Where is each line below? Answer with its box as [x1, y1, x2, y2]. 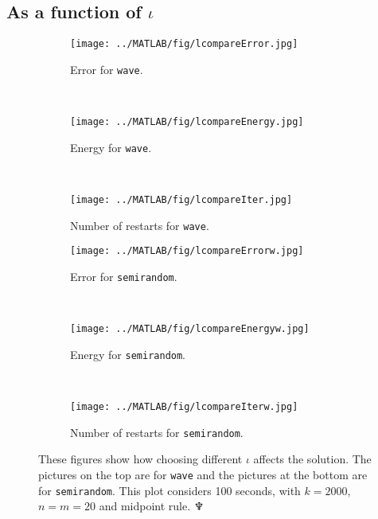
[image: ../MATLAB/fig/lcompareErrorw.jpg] [70, 245, 304, 257]
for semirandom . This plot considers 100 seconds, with [38, 482, 301, 498]
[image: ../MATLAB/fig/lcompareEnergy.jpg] [70, 116, 304, 128]
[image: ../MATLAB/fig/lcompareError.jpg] [70, 38, 298, 50]
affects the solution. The [253, 451, 372, 467]
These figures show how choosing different [38, 451, 243, 467]
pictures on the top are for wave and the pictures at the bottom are [38, 466, 368, 483]
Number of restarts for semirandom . [70, 423, 244, 440]
